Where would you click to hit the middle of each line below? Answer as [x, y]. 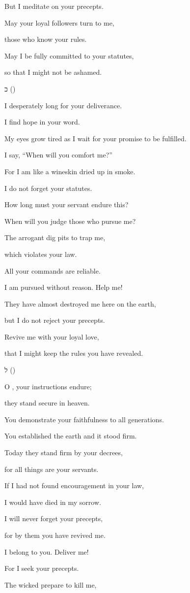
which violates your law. [41, 254]
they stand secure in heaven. [47, 403]
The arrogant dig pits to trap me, [55, 237]
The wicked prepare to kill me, [51, 584]
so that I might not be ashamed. [53, 72]
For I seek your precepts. [42, 568]
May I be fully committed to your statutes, [69, 55]
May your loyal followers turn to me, [59, 22]
